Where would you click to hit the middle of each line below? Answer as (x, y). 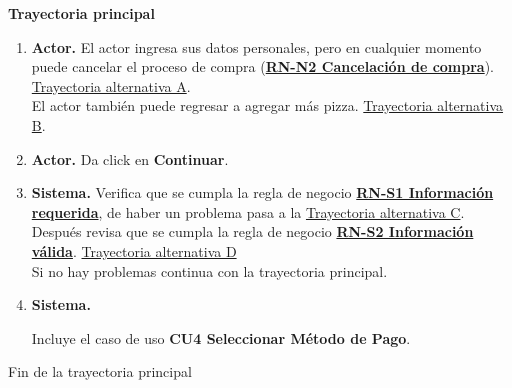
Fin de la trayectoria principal (100, 371)
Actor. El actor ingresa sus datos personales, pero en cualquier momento (256, 46)
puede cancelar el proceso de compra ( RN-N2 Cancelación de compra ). (263, 66)
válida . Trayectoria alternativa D (134, 250)
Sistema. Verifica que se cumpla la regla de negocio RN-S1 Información (262, 192)
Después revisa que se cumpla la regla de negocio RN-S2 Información (252, 231)
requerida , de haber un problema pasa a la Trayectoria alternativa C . (248, 211)
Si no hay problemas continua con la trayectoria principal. (209, 270)
